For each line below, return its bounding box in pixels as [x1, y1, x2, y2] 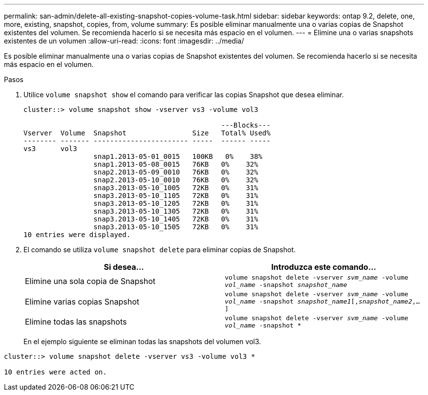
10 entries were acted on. [4, 368, 107, 376]
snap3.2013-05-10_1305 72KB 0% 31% [93, 207, 258, 215]
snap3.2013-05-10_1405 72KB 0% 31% [93, 215, 258, 223]
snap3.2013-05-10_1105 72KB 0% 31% [93, 192, 258, 199]
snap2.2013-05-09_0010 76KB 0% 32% [93, 168, 258, 176]
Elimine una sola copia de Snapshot [25, 276, 156, 286]
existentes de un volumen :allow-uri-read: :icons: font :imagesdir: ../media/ [4, 37, 244, 45]
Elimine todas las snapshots [25, 317, 127, 327]
